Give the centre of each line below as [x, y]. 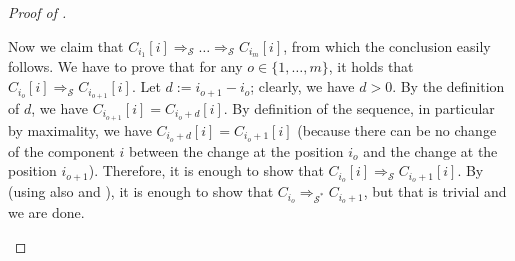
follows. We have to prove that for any [125, 66]
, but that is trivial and [435, 191]
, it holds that [371, 66]
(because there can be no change [397, 129]
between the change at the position [236, 150]
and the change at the [430, 150]
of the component [61, 150]
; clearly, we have [302, 86]
